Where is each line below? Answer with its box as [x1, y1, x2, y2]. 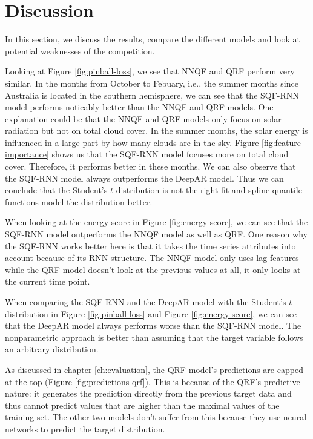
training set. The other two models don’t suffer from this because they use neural [5, 411, 307, 423]
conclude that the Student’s [5, 183, 108, 196]
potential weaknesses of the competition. [5, 44, 155, 57]
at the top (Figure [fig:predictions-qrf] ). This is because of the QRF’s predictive [5, 375, 300, 388]
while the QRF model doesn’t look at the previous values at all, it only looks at [5, 263, 301, 276]
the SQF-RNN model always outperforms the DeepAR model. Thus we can [5, 171, 284, 184]
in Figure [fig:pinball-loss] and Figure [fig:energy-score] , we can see [51, 307, 297, 320]
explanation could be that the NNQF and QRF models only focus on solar [5, 112, 282, 125]
